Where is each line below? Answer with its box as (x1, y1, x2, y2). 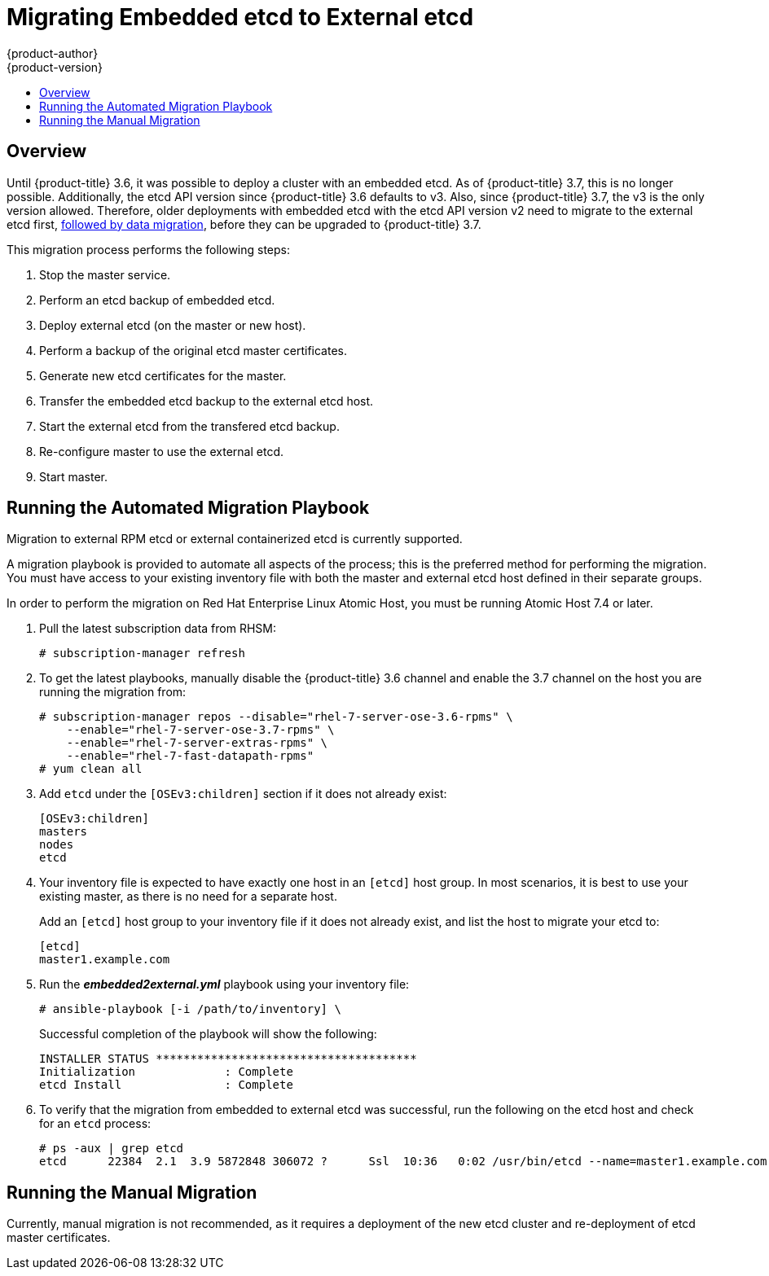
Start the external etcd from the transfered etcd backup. (39, 419, 340, 433)
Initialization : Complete (39, 1065, 293, 1079)
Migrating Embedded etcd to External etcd (7, 3, 474, 31)
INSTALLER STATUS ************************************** (39, 1052, 417, 1066)
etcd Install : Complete (39, 1078, 293, 1092)
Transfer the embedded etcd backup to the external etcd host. (39, 393, 374, 408)
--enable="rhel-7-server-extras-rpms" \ (66, 736, 328, 750)
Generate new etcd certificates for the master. (39, 368, 287, 383)
